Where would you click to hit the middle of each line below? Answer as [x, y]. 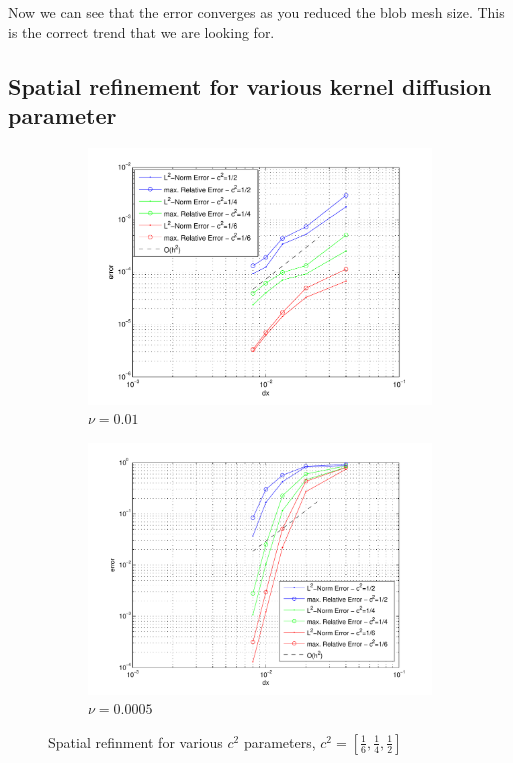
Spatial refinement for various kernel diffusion [250, 85]
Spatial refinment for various [135, 741]
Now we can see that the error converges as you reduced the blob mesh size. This [256, 12]
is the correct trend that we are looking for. [141, 31]
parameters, [279, 741]
